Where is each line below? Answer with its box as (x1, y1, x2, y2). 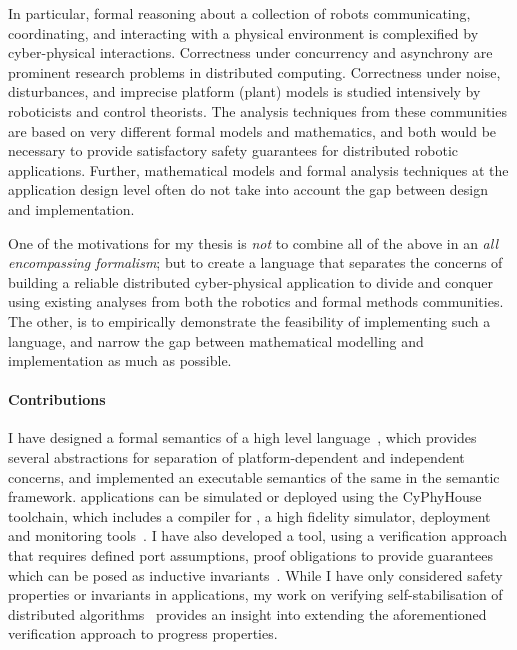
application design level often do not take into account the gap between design (8, 179, 489, 200)
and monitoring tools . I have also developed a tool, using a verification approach (8, 525, 507, 546)
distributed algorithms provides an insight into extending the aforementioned (8, 603, 487, 624)
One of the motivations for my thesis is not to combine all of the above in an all (8, 232, 499, 253)
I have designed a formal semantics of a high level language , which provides (8, 427, 477, 448)
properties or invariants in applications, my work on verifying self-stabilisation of (8, 584, 503, 605)
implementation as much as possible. (8, 350, 232, 371)
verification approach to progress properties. (8, 623, 278, 644)
